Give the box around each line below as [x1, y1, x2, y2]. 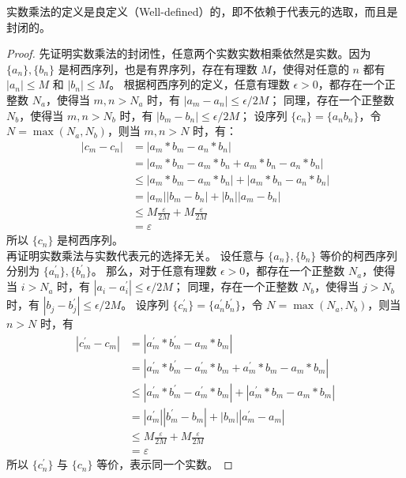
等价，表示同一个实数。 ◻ [96, 456, 233, 472]
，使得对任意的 [271, 60, 349, 77]
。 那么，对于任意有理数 [91, 262, 217, 279]
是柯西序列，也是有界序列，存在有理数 [58, 60, 258, 77]
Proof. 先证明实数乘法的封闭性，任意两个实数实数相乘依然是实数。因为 [6, 45, 371, 62]
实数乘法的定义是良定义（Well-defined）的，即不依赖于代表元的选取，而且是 [6, 3, 398, 19]
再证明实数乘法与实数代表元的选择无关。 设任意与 [6, 247, 265, 263]
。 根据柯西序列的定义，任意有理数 [109, 76, 290, 92]
